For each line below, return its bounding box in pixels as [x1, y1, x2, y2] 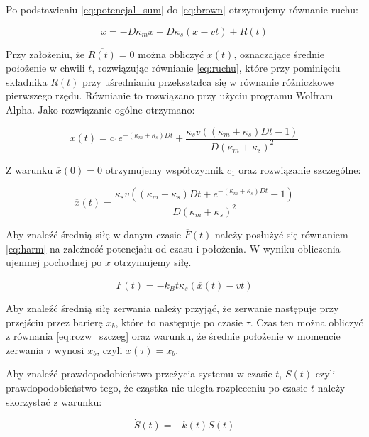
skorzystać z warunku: [6, 394, 102, 409]
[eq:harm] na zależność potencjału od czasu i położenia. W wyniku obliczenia [6, 240, 341, 255]
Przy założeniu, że [6, 46, 85, 61]
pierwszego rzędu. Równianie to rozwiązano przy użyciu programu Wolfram [6, 88, 334, 103]
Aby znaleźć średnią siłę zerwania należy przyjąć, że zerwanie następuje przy [6, 300, 339, 315]
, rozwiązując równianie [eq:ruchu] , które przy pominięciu [92, 60, 341, 75]
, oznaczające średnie [233, 46, 325, 61]
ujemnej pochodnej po [6, 255, 102, 270]
